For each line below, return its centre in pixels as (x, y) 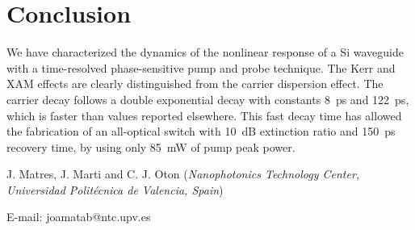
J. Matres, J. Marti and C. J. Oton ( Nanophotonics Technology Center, (183, 174)
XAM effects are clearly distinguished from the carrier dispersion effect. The (195, 84)
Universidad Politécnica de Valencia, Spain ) (115, 189)
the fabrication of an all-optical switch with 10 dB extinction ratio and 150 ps (201, 131)
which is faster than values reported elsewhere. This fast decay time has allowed (204, 115)
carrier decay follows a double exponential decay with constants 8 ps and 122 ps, (208, 99)
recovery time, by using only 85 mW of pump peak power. (151, 146)
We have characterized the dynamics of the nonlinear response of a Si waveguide (205, 52)
